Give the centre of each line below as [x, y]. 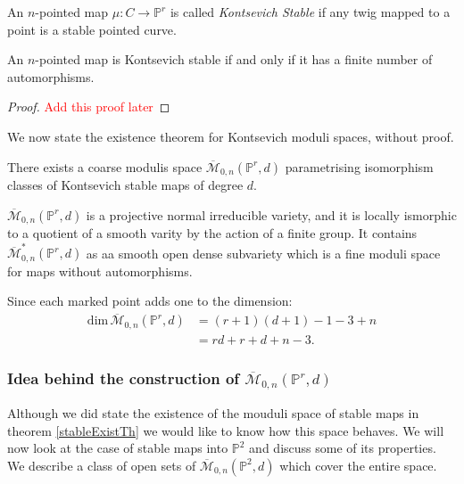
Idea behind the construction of [124, 377]
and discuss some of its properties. [343, 448]
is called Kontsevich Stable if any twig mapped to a [310, 12]
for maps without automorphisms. [100, 271]
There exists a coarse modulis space [105, 166]
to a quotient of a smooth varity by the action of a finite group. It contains [212, 233]
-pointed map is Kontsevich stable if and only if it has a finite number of [234, 59]
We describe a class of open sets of [102, 465]
